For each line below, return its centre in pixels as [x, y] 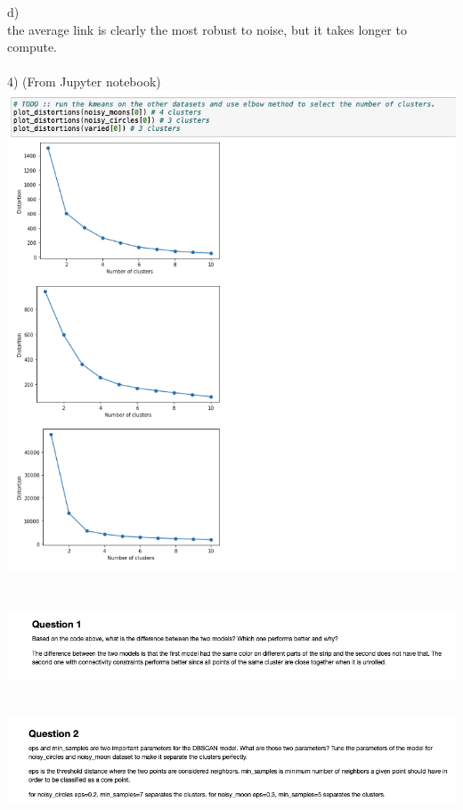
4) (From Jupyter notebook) [84, 82]
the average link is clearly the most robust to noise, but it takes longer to [207, 29]
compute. [32, 47]
